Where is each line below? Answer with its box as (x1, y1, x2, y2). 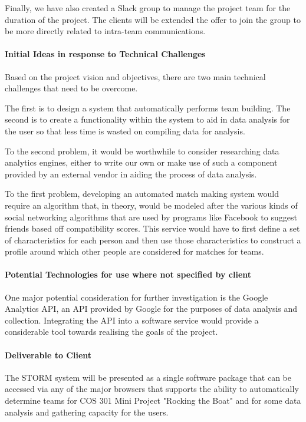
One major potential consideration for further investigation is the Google (5, 291, 268, 303)
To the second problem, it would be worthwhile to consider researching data (5, 144, 279, 157)
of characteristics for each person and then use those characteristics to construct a (5, 233, 301, 246)
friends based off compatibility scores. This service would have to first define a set (5, 222, 300, 235)
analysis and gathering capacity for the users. (5, 405, 169, 418)
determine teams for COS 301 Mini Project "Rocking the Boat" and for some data (5, 394, 301, 407)
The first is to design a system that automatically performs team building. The (5, 101, 291, 114)
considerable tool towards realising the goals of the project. (5, 325, 218, 338)
